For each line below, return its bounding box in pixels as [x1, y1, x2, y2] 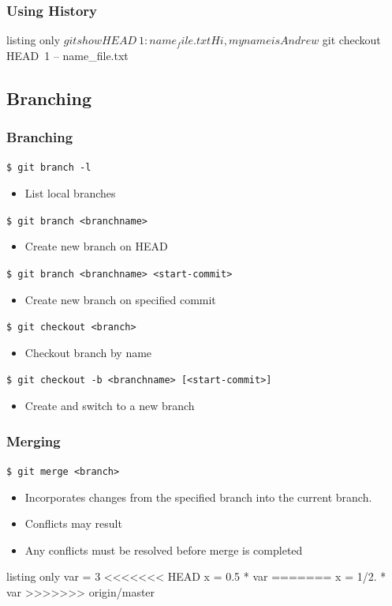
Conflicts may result [24, 515, 122, 532]
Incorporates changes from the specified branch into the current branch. [24, 488, 372, 505]
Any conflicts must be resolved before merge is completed [24, 541, 303, 558]
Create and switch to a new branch [24, 397, 195, 414]
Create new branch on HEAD [24, 238, 168, 254]
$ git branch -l [6, 162, 91, 174]
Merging [6, 431, 61, 450]
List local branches [24, 185, 116, 201]
